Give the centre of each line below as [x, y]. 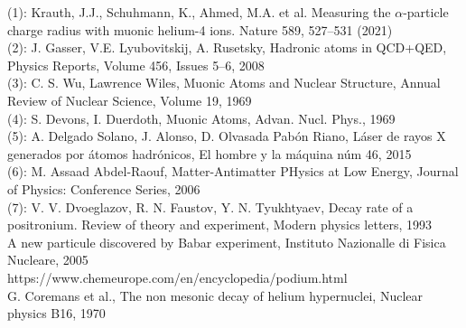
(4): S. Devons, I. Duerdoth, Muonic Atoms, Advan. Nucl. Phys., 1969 [201, 118]
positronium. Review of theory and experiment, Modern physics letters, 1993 [220, 225]
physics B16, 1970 [56, 313]
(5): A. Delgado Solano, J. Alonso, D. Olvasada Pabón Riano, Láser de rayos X [227, 136]
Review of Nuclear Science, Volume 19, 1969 [130, 100]
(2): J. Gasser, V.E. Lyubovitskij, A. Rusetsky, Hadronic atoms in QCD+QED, [227, 47]
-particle [426, 12]
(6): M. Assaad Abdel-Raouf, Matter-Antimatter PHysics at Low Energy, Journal [233, 171]
